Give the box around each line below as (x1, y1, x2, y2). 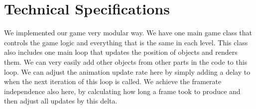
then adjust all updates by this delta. (4, 96, 118, 106)
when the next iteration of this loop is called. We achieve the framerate (4, 76, 222, 87)
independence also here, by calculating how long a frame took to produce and (4, 86, 241, 96)
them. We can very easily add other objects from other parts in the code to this (4, 56, 248, 67)
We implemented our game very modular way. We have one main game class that (4, 27, 252, 38)
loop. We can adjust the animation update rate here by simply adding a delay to (4, 66, 251, 77)
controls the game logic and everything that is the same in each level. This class (4, 37, 248, 47)
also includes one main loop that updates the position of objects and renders (4, 47, 238, 57)
